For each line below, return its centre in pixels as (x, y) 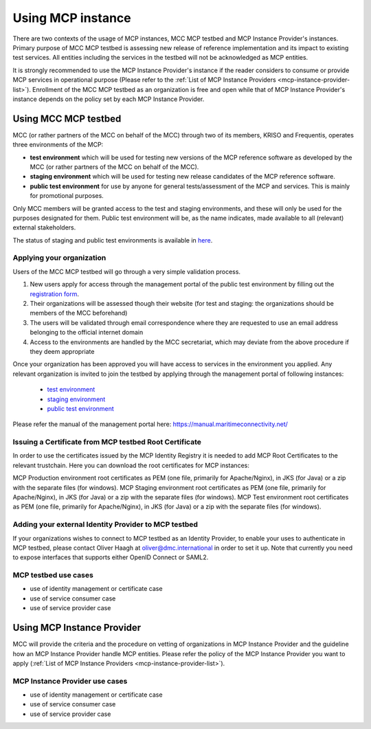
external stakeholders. (44, 227)
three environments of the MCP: (58, 145)
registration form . (54, 294)
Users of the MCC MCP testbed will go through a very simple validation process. (126, 271)
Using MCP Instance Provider (77, 628)
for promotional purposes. (67, 196)
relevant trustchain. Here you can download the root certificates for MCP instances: (131, 465)
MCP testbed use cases (53, 575)
